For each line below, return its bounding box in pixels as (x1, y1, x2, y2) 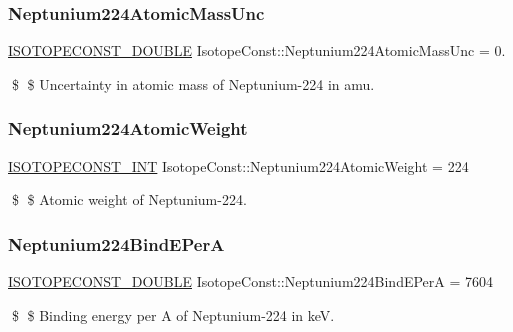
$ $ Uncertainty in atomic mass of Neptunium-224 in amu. (11, 73, 375, 94)
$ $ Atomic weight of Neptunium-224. (11, 189, 247, 210)
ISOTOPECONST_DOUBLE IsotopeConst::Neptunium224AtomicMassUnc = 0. (8, 40, 506, 61)
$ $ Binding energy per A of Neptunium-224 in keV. (11, 304, 335, 325)
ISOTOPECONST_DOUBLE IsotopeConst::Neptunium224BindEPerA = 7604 (8, 271, 494, 292)
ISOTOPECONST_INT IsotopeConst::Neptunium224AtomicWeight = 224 (8, 155, 469, 176)
